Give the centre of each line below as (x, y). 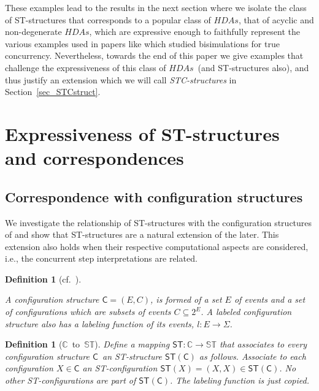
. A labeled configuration (246, 312)
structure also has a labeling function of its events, (100, 323)
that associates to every (263, 344)
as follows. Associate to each (252, 356)
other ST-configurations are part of (71, 380)
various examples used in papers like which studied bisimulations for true (142, 43)
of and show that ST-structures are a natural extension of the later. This (142, 234)
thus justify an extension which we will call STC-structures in (121, 79)
